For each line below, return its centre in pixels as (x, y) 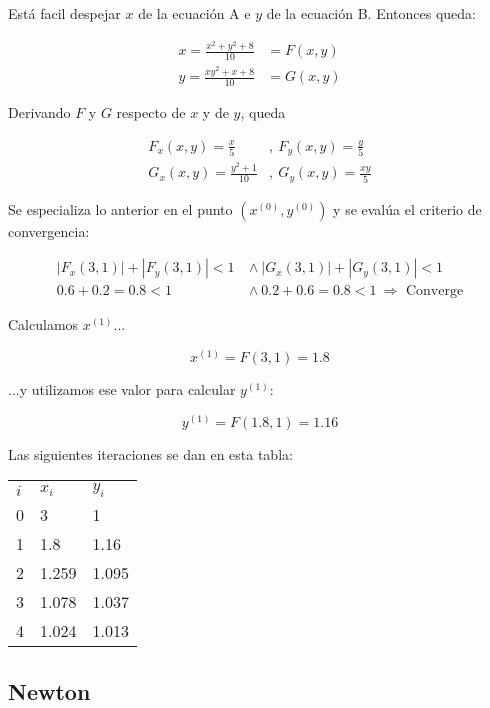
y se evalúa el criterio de (407, 208)
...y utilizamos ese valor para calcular (122, 389)
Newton (49, 690)
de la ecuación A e (194, 13)
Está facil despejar (64, 13)
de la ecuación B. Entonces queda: (371, 13)
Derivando (39, 112)
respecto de (151, 112)
